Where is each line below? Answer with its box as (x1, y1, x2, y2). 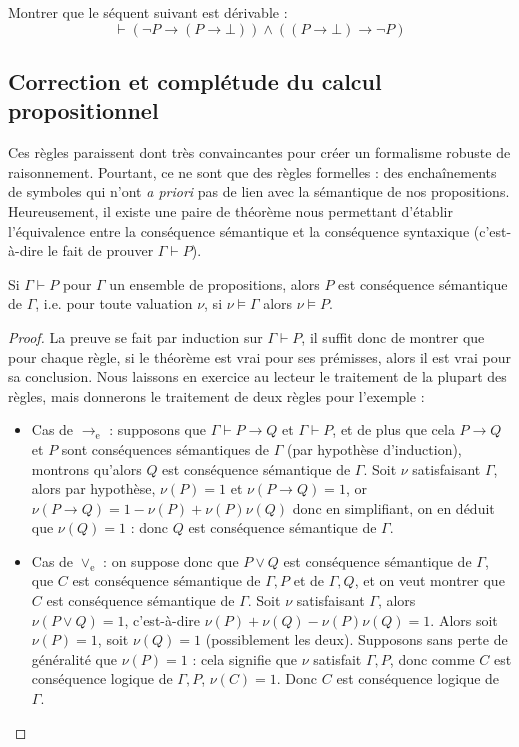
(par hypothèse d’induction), (286, 438, 462, 459)
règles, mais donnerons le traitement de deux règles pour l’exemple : (8, 385, 425, 406)
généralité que (31, 648, 118, 669)
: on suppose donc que (103, 550, 239, 571)
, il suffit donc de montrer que (301, 326, 485, 347)
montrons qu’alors (31, 458, 142, 479)
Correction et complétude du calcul (8, 65, 382, 96)
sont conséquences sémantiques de (61, 438, 270, 459)
